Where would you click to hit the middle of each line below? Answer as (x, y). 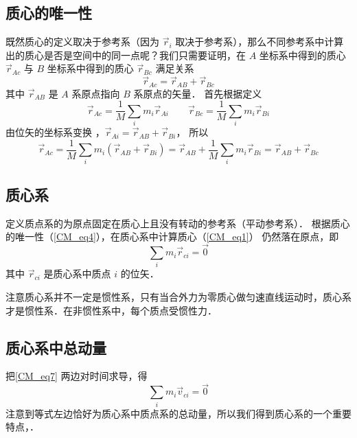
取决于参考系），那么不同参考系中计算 (260, 42)
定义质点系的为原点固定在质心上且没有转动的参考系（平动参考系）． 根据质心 (178, 223)
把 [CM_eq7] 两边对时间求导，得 (77, 376)
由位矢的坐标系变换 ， (55, 132)
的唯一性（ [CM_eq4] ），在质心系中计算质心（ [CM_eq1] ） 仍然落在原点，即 (172, 237)
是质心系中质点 (77, 274)
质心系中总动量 (56, 347)
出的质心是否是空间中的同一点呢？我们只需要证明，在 (126, 55)
